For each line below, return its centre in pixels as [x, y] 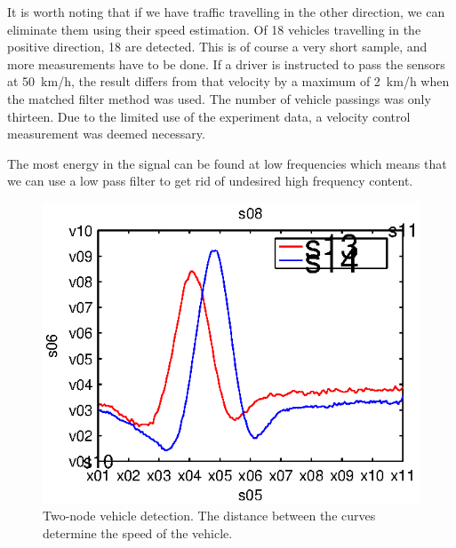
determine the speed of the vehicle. [138, 532]
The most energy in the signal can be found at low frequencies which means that [227, 163]
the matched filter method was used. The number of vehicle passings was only [219, 98]
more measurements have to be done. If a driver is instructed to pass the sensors [226, 64]
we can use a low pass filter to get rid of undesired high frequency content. [210, 181]
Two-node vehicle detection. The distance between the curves [209, 516]
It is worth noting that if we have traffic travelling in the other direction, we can [226, 12]
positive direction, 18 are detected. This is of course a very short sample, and [217, 47]
